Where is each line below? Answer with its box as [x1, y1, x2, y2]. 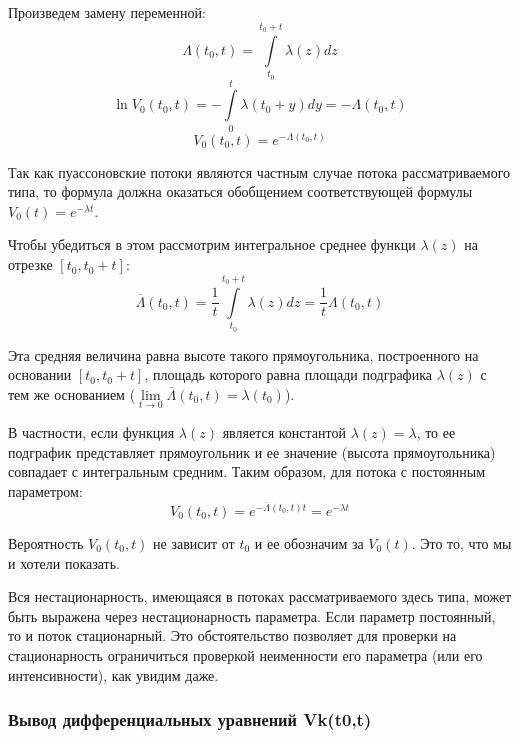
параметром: [8, 480, 83, 501]
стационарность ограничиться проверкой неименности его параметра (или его [8, 644, 483, 665]
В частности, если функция [8, 421, 175, 442]
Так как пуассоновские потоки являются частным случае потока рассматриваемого [8, 161, 511, 182]
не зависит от [153, 533, 235, 553]
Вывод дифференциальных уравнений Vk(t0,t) [8, 707, 372, 732]
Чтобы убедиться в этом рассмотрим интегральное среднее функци [8, 234, 416, 255]
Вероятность [8, 533, 84, 553]
